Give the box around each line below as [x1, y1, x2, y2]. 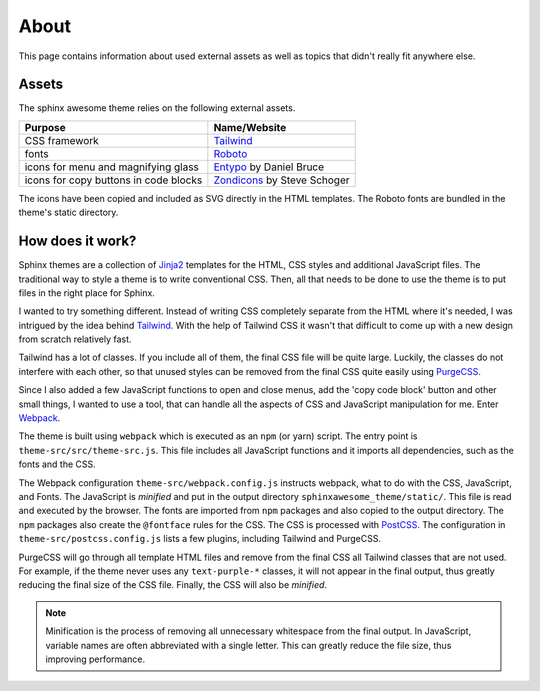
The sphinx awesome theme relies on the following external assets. [18, 102, 296, 114]
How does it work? [18, 233, 137, 250]
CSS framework [24, 133, 99, 147]
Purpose [24, 120, 67, 134]
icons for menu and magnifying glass [24, 160, 200, 174]
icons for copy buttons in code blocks [24, 173, 203, 187]
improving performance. [45, 653, 145, 665]
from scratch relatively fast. [18, 333, 132, 345]
